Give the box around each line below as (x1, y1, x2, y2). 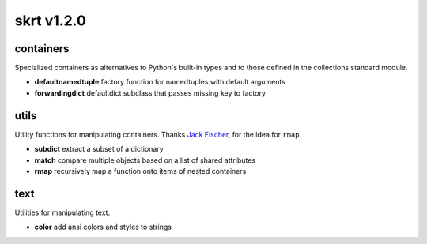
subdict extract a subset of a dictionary (34, 145, 164, 154)
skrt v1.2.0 (14, 12, 87, 29)
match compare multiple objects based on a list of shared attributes (34, 155, 256, 165)
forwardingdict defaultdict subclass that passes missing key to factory (34, 88, 266, 98)
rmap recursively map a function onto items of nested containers (34, 166, 247, 175)
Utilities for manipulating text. (14, 208, 111, 217)
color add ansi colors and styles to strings (34, 222, 172, 232)
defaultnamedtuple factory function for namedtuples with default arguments (34, 77, 286, 87)
